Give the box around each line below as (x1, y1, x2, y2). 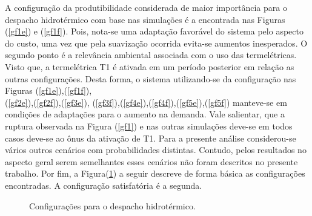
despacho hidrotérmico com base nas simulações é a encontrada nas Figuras (5, 13, 285, 25)
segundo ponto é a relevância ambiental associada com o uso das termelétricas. (5, 48, 297, 61)
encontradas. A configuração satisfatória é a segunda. (5, 178, 202, 191)
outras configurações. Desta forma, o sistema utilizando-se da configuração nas (5, 72, 296, 85)
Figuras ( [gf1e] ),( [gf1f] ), (5, 84, 92, 97)
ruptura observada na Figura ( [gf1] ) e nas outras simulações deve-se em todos (5, 119, 293, 132)
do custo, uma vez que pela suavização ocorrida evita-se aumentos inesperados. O (5, 36, 308, 49)
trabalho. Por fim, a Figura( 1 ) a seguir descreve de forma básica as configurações (5, 167, 305, 180)
